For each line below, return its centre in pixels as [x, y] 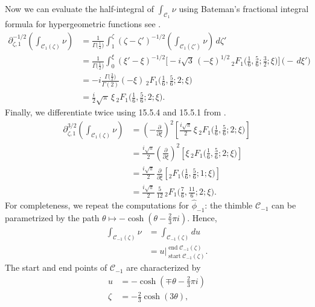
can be [284, 205]
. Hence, [202, 217]
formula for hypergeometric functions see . [83, 24]
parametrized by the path [52, 217]
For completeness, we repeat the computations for [97, 205]
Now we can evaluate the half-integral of [79, 8]
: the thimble [229, 205]
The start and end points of [56, 267]
